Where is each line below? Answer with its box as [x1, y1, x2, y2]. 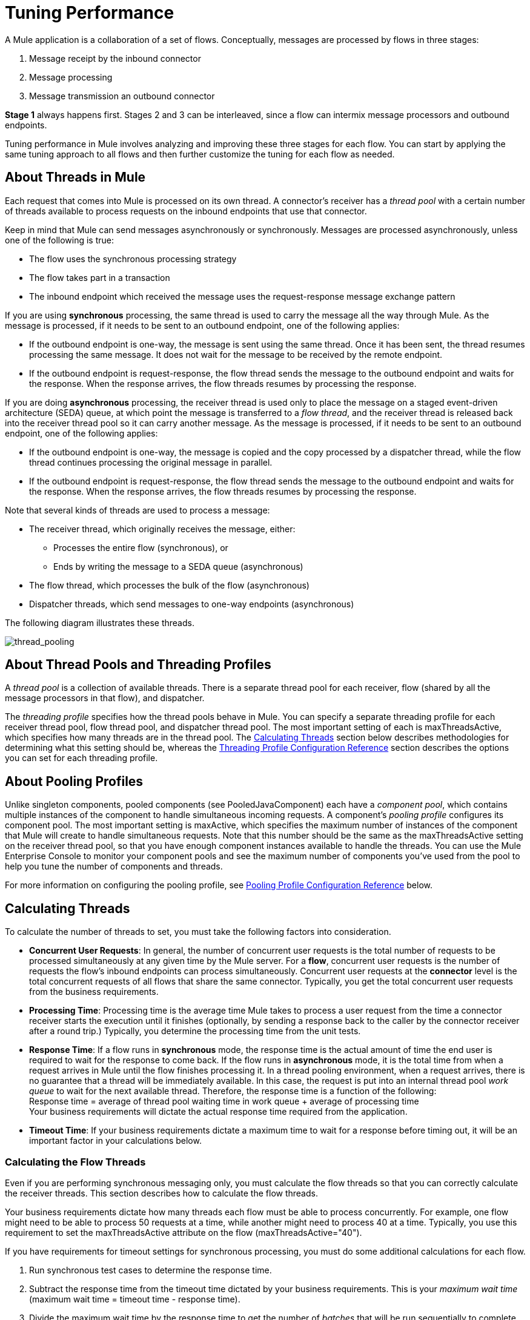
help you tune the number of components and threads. [5, 861, 223, 872]
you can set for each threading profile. [5, 753, 158, 764]
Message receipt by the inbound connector [29, 53, 201, 64]
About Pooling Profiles [5, 773, 144, 789]
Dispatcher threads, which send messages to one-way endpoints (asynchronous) [29, 598, 354, 609]
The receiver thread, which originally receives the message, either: [29, 523, 296, 534]
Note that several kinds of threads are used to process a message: [5, 504, 270, 515]
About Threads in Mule [5, 170, 146, 185]
